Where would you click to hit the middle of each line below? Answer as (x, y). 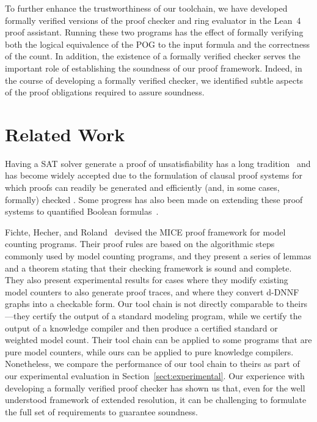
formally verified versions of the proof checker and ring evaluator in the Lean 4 (153, 20)
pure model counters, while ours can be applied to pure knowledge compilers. (149, 351)
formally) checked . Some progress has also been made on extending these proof (154, 199)
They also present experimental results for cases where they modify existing (147, 280)
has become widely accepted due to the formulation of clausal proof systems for (154, 175)
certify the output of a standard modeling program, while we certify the (167, 316)
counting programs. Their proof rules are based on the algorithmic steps (140, 244)
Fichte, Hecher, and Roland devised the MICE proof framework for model (145, 231)
